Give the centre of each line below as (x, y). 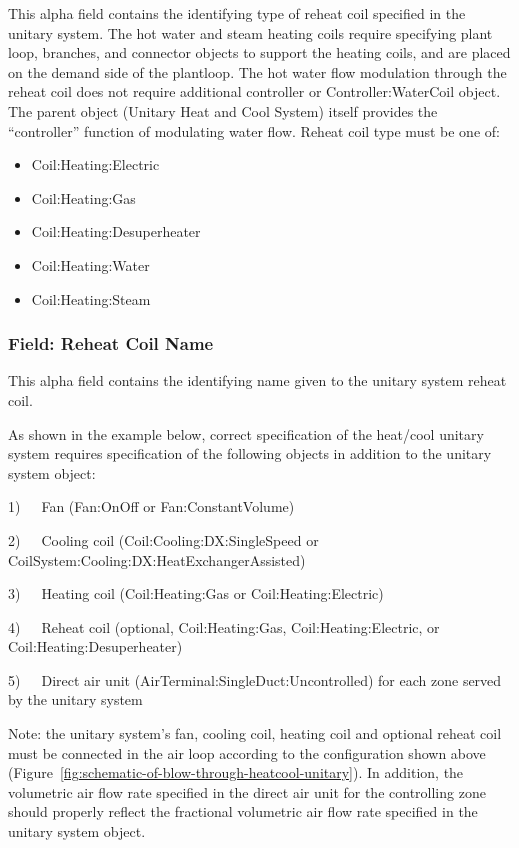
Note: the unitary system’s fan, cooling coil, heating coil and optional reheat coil (255, 733)
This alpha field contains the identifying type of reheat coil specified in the (237, 13)
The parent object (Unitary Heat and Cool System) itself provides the (223, 110)
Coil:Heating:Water (90, 264)
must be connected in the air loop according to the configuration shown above (247, 752)
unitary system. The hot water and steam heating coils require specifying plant (250, 32)
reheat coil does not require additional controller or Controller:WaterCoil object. (254, 91)
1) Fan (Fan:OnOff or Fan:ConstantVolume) (151, 506)
